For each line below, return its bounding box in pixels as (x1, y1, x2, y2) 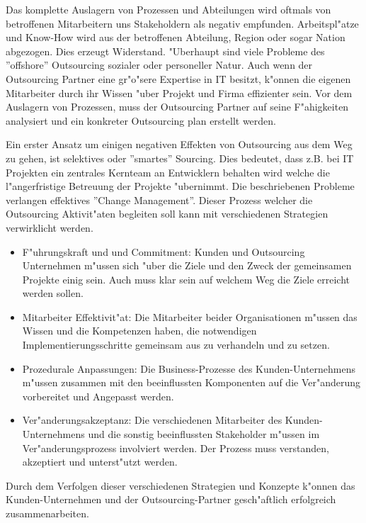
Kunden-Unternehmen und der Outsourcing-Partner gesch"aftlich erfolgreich (6, 492, 336, 507)
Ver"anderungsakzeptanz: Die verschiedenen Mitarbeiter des (22, 412, 282, 427)
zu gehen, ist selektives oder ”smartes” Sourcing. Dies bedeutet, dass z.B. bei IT (6, 150, 354, 165)
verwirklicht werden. (6, 220, 93, 235)
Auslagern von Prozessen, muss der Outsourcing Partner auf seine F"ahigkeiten (6, 99, 349, 114)
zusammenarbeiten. (6, 506, 89, 520)
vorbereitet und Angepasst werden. (22, 388, 174, 403)
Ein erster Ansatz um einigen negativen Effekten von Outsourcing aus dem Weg (6, 137, 353, 152)
